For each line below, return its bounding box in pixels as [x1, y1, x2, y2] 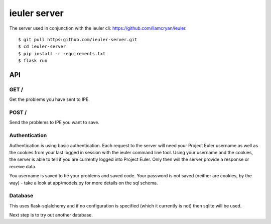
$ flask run [18, 58, 48, 64]
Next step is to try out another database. [9, 212, 93, 218]
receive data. [9, 163, 37, 169]
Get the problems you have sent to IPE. [9, 96, 90, 102]
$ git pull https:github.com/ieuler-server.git [18, 37, 138, 42]
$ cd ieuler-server [18, 44, 66, 50]
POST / [9, 109, 27, 116]
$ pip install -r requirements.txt [18, 51, 106, 56]
